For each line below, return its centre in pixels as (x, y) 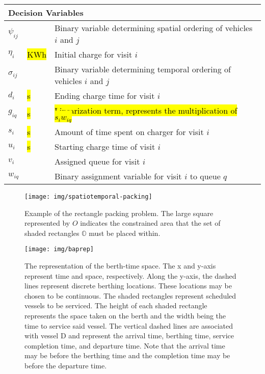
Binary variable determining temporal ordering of (143, 69)
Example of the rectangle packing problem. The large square (119, 213)
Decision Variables (46, 12)
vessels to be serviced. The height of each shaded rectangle (116, 305)
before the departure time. (66, 365)
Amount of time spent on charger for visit (129, 131)
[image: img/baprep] (59, 249)
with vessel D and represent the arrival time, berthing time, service (129, 336)
